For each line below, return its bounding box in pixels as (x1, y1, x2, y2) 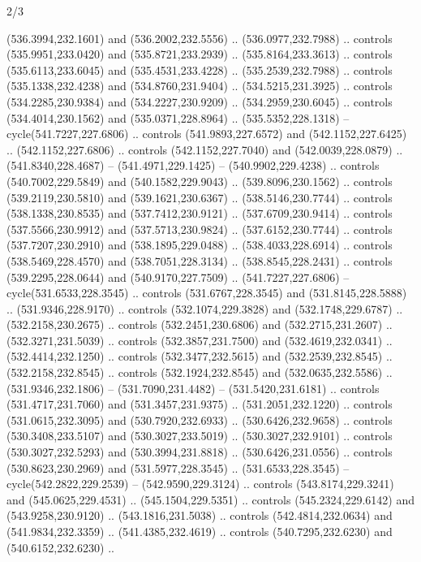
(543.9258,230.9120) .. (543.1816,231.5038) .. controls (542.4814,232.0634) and (6, 507, 393, 524)
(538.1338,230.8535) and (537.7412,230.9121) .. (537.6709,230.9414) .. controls (6, 205, 393, 222)
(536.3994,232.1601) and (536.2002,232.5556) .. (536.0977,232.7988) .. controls (6, 29, 393, 46)
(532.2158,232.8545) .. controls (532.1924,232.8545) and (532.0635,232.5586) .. (6, 364, 393, 381)
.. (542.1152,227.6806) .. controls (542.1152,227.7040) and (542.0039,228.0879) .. (6, 140, 403, 158)
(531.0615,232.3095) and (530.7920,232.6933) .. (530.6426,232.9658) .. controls (6, 411, 393, 428)
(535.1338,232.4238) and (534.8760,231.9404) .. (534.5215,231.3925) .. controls (6, 77, 393, 94)
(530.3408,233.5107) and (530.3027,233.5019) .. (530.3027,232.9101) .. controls (6, 427, 393, 444)
